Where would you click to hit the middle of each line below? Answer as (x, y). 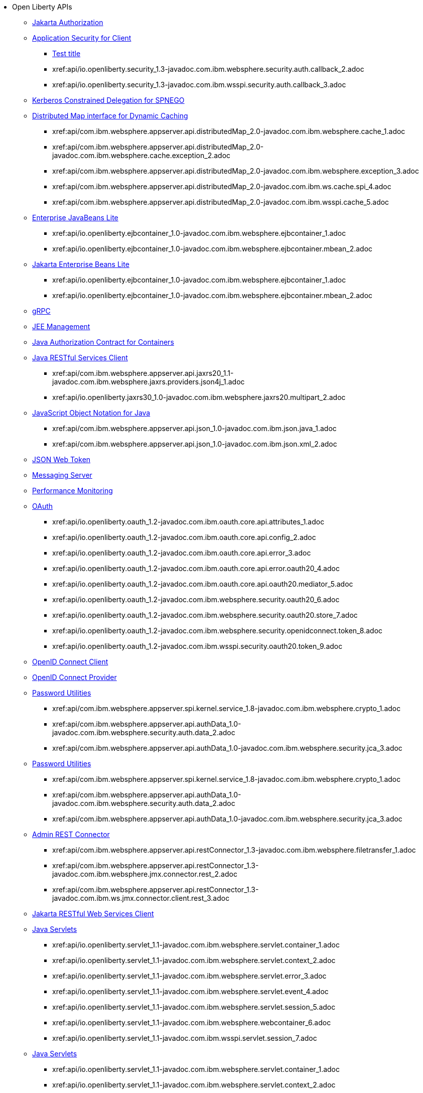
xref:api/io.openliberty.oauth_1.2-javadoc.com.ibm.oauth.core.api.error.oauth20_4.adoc (196, 568)
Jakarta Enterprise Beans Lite (81, 264)
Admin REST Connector (71, 834)
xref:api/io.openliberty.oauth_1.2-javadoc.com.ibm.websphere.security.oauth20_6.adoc (196, 599)
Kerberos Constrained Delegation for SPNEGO (108, 100)
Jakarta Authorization (68, 22)
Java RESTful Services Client (80, 358)
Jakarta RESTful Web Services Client (93, 914)
